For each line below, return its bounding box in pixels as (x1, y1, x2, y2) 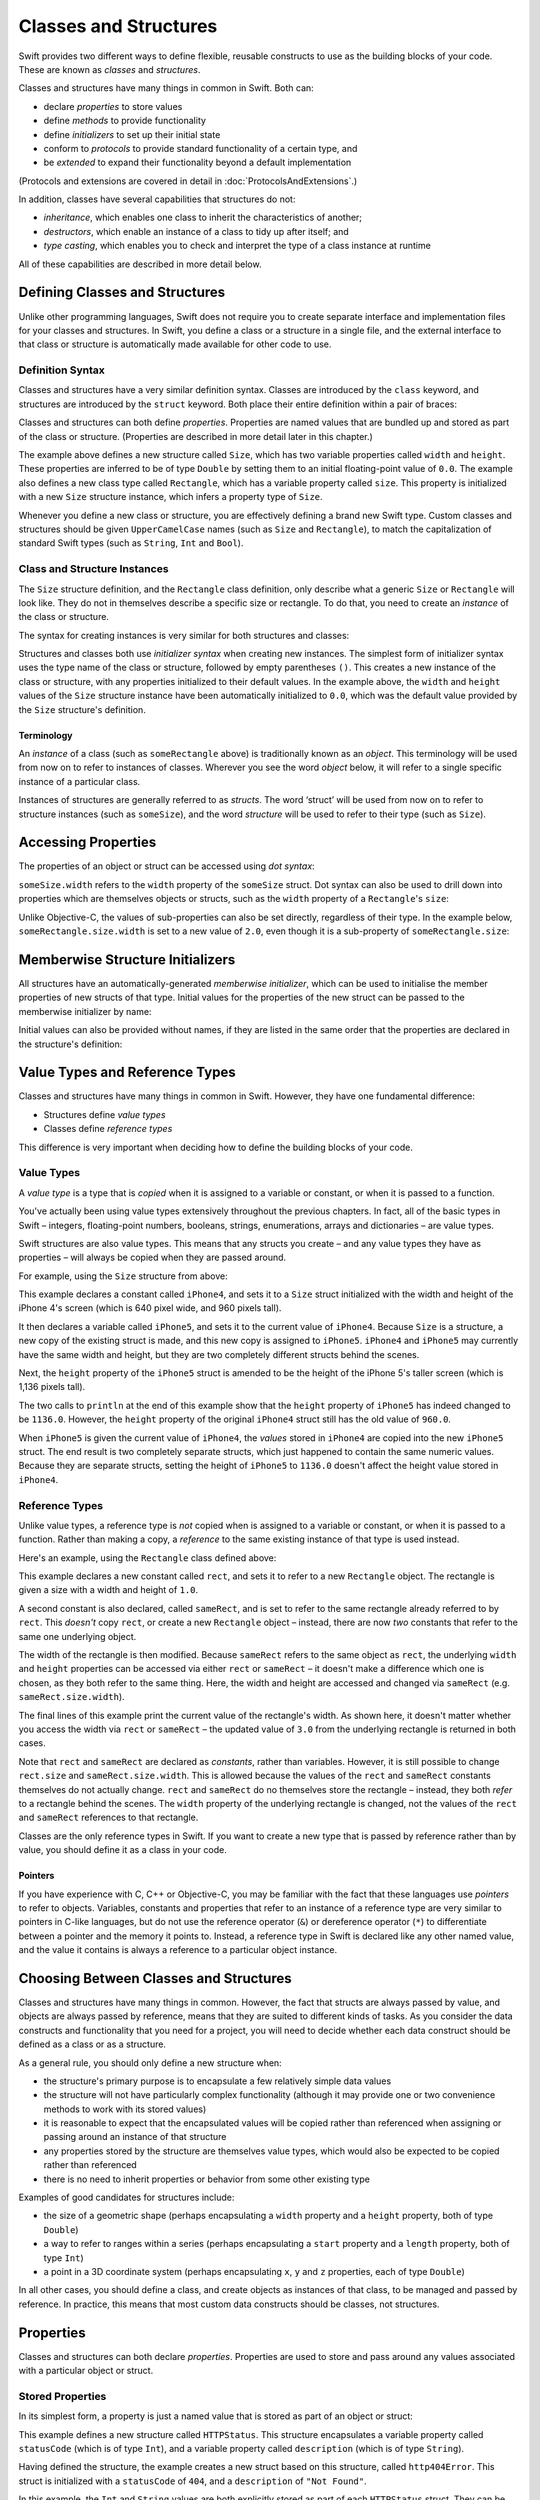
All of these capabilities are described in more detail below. (18, 258, 262, 270)
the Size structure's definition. (18, 703, 147, 715)
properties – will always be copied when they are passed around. (18, 1251, 287, 1264)
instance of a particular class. (18, 775, 141, 787)
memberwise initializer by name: (18, 1005, 152, 1017)
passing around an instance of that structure (43, 2131, 227, 2143)
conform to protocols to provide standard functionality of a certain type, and (43, 142, 358, 154)
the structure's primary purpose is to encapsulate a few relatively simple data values (43, 2075, 392, 2087)
